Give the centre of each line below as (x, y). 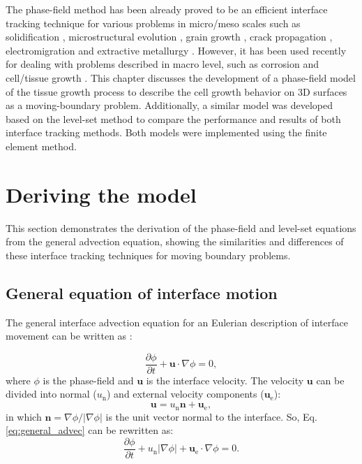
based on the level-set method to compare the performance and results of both (173, 118)
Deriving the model (101, 194)
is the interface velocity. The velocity (225, 380)
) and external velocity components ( (185, 394)
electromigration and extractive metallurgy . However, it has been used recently (176, 50)
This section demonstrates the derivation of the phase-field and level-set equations (181, 227)
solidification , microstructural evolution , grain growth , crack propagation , (169, 37)
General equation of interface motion (142, 292)
